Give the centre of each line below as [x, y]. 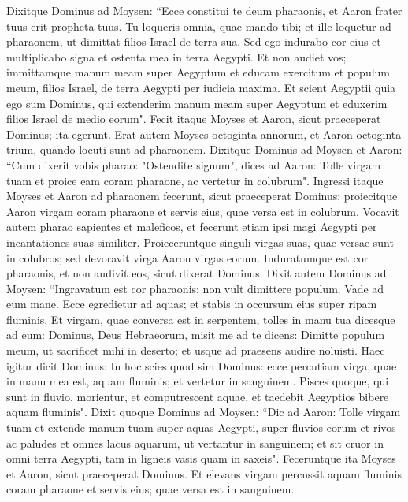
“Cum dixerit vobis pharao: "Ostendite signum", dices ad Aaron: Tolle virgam [194, 164]
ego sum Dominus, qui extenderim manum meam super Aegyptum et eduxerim [197, 103]
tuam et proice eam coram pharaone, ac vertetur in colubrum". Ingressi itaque [195, 180]
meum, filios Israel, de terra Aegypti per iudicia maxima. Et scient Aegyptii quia [201, 87]
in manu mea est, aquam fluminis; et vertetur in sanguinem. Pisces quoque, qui [198, 381]
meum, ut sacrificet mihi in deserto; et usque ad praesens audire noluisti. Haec [196, 350]
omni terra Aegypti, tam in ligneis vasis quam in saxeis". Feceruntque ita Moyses [201, 458]
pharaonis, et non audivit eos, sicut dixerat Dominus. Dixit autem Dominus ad [197, 273]
